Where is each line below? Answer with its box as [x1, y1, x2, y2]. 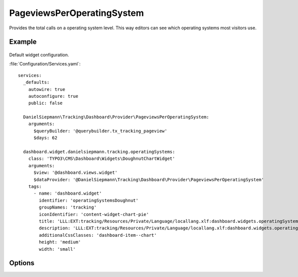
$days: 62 [33, 135, 58, 141]
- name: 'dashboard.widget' [33, 191, 102, 196]
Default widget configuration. [9, 52, 70, 58]
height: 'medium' [39, 239, 81, 245]
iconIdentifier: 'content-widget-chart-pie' [39, 211, 149, 217]
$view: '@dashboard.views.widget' [33, 170, 118, 176]
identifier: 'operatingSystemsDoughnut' [39, 198, 139, 203]
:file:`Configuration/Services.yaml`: [9, 61, 81, 67]
